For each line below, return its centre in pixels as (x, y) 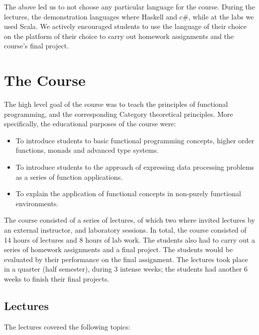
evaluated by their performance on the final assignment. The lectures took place (126, 259)
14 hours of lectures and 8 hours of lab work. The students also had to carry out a (129, 239)
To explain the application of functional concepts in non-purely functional (128, 193)
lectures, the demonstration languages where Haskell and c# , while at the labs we (129, 16)
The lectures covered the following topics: (67, 326)
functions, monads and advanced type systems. (87, 150)
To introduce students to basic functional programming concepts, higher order (135, 140)
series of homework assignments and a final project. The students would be (119, 249)
